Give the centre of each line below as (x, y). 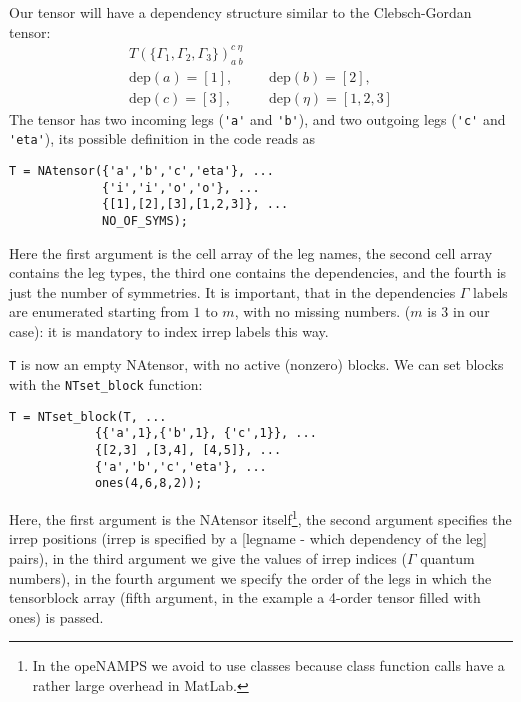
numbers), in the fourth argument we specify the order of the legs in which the (250, 577)
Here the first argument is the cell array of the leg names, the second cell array (251, 252)
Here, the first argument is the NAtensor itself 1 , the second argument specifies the (260, 517)
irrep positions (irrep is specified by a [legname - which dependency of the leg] (248, 538)
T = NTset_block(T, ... (88, 416)
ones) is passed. (56, 616)
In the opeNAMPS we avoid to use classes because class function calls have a (268, 665)
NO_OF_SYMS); (145, 220)
